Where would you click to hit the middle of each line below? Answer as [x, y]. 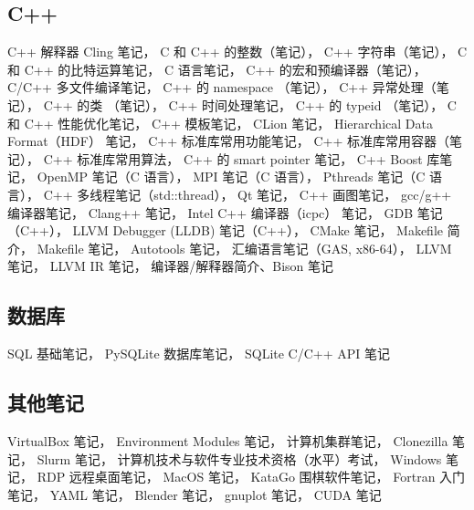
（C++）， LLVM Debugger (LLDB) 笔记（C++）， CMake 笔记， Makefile [225, 230]
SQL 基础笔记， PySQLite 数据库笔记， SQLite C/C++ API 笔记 [199, 354]
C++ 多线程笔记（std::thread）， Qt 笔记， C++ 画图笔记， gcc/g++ [248, 194]
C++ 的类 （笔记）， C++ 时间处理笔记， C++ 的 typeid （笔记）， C [250, 104]
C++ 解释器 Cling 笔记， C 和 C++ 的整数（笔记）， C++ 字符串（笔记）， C [237, 52]
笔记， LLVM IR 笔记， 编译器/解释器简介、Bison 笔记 [171, 266]
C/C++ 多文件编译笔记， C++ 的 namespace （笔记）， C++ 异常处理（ [222, 87]
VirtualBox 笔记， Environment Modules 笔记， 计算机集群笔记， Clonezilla [228, 440]
